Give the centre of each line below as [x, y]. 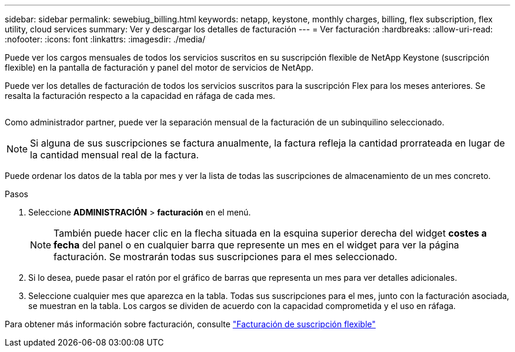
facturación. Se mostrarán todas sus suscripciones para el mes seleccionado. [225, 257]
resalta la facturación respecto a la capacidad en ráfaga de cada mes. [140, 96]
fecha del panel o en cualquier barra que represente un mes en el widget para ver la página [256, 245]
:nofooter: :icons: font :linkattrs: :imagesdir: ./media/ [105, 39]
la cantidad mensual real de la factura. [115, 155]
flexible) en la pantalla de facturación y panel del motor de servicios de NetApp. [159, 67]
